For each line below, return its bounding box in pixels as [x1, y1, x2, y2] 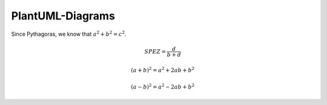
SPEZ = [144, 48, 167, 55]
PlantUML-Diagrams [11, 9, 115, 22]
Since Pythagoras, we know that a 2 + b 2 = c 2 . [11, 29, 127, 38]
